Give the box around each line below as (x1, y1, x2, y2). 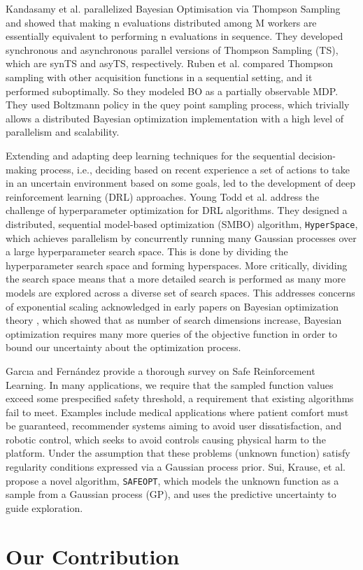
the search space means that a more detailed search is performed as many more (6, 271, 346, 286)
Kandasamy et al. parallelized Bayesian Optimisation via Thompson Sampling (6, 1, 341, 15)
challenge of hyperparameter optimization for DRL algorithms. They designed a (6, 203, 348, 218)
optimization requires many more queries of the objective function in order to (6, 326, 338, 341)
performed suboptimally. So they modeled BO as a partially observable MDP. (6, 83, 339, 98)
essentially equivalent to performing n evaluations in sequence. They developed (6, 29, 343, 43)
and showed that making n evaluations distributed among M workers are (6, 15, 317, 29)
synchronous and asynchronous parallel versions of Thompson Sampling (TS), (6, 42, 339, 57)
